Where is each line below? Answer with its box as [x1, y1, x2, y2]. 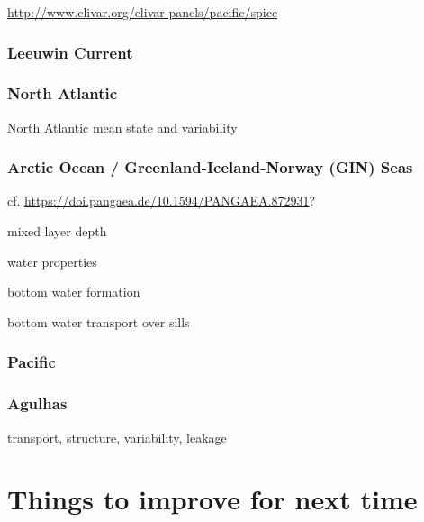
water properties [7, 252, 97, 270]
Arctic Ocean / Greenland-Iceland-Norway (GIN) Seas [7, 156, 413, 179]
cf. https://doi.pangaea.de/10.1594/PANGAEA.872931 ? [7, 191, 316, 210]
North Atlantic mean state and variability [7, 117, 238, 136]
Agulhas [7, 392, 68, 415]
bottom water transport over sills [7, 312, 190, 331]
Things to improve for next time [7, 481, 418, 517]
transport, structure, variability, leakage [7, 427, 227, 446]
